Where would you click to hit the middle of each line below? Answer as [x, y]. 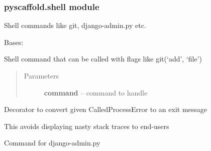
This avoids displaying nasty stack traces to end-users [87, 126]
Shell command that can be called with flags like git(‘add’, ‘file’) [103, 59]
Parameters [41, 75]
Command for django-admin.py [52, 143]
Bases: [14, 42]
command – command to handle [96, 92]
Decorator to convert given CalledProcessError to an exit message [106, 109]
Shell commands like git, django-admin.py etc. [75, 25]
